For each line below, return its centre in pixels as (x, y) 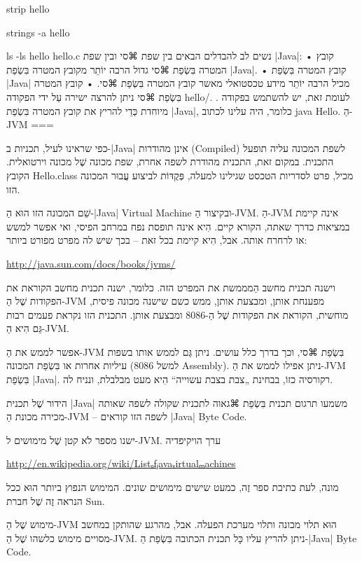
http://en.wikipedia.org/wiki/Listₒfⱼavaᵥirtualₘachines (121, 463)
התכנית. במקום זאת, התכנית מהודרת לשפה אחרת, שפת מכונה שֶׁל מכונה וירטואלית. (170, 161)
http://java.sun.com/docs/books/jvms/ (91, 263)
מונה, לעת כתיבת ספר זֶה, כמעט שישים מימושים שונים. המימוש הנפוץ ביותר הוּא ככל (173, 487)
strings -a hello (38, 32)
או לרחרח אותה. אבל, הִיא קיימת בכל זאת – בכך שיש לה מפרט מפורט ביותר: (157, 240)
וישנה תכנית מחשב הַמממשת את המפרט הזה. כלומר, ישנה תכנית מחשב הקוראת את (171, 287)
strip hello (28, 8)
